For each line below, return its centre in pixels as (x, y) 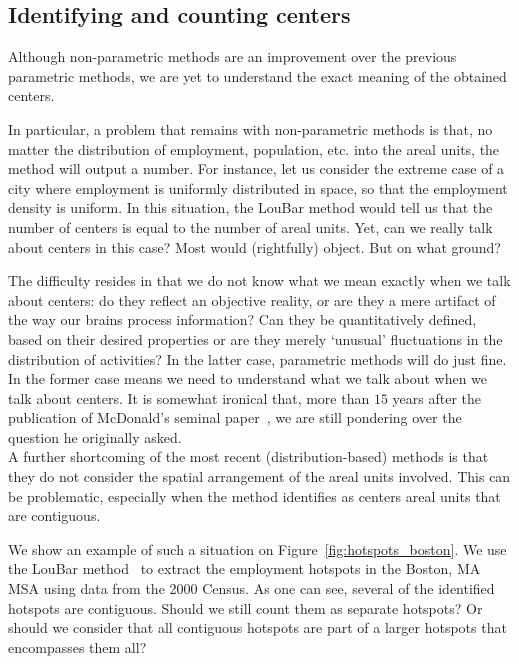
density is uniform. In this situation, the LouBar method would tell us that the (250, 207)
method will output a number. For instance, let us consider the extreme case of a (256, 168)
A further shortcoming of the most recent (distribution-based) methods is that (248, 456)
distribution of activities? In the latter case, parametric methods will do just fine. (257, 358)
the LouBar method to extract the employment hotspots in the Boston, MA (244, 568)
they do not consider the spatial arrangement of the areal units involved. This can (259, 476)
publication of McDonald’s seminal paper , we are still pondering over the (235, 417)
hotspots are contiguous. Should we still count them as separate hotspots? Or (245, 607)
